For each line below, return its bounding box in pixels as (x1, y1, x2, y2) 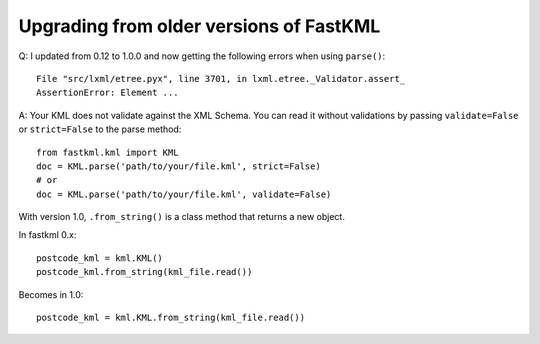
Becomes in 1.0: (18, 288, 84, 300)
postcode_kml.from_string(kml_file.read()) (36, 266, 253, 278)
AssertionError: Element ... (36, 87, 179, 99)
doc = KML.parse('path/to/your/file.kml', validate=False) (36, 188, 332, 200)
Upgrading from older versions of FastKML (18, 15, 381, 37)
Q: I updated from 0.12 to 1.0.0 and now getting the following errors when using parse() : (18, 50, 386, 62)
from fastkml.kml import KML (36, 146, 179, 158)
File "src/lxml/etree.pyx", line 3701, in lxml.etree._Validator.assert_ (36, 73, 406, 84)
